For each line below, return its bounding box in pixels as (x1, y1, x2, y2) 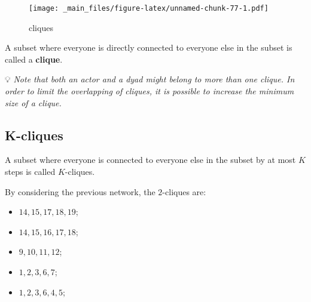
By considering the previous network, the (5, 185, 155, 198)
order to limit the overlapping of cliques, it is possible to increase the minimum (5, 85, 294, 97)
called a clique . (5, 53, 63, 65)
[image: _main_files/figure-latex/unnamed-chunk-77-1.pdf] (29, 4, 269, 13)
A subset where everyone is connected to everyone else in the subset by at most (5, 153, 296, 166)
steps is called (5, 165, 56, 178)
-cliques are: (162, 185, 206, 198)
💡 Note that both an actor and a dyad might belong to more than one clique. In (5, 73, 295, 85)
